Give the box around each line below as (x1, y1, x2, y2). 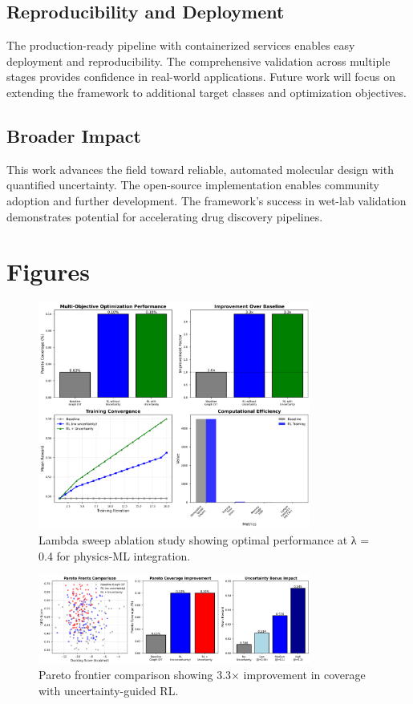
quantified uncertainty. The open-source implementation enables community (6, 176, 379, 193)
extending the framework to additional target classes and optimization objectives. (6, 83, 407, 100)
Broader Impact (6, 123, 141, 148)
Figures (6, 255, 90, 288)
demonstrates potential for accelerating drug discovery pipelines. (6, 208, 323, 225)
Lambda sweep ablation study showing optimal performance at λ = (38, 532, 370, 548)
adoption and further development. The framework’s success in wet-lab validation (6, 192, 407, 208)
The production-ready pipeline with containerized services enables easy (6, 37, 355, 54)
